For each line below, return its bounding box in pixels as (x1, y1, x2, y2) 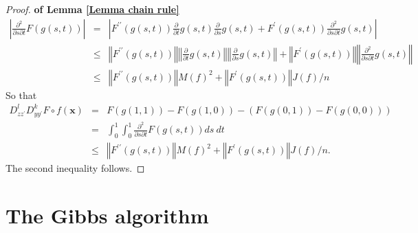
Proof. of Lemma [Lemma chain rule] (5, 2, 179, 16)
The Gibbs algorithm (5, 201, 209, 230)
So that (5, 87, 37, 102)
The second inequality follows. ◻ (5, 161, 145, 175)
